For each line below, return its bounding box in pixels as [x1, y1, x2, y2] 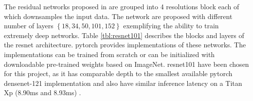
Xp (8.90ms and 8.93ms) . [4, 87, 81, 98]
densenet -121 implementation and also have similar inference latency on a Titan [4, 78, 242, 88]
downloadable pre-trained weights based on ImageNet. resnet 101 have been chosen [4, 59, 249, 69]
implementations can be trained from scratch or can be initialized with [4, 49, 215, 59]
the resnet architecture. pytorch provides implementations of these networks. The [4, 40, 246, 50]
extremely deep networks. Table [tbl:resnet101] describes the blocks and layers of [4, 30, 244, 40]
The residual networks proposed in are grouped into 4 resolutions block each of [4, 1, 239, 11]
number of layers [4, 20, 54, 31]
